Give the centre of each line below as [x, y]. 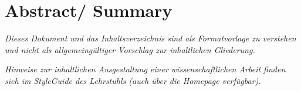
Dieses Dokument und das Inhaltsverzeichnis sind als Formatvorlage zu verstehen [150, 38]
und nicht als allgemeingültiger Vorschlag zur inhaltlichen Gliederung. [130, 49]
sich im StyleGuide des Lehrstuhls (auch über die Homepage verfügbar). [133, 80]
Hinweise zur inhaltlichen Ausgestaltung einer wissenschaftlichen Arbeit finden [145, 69]
